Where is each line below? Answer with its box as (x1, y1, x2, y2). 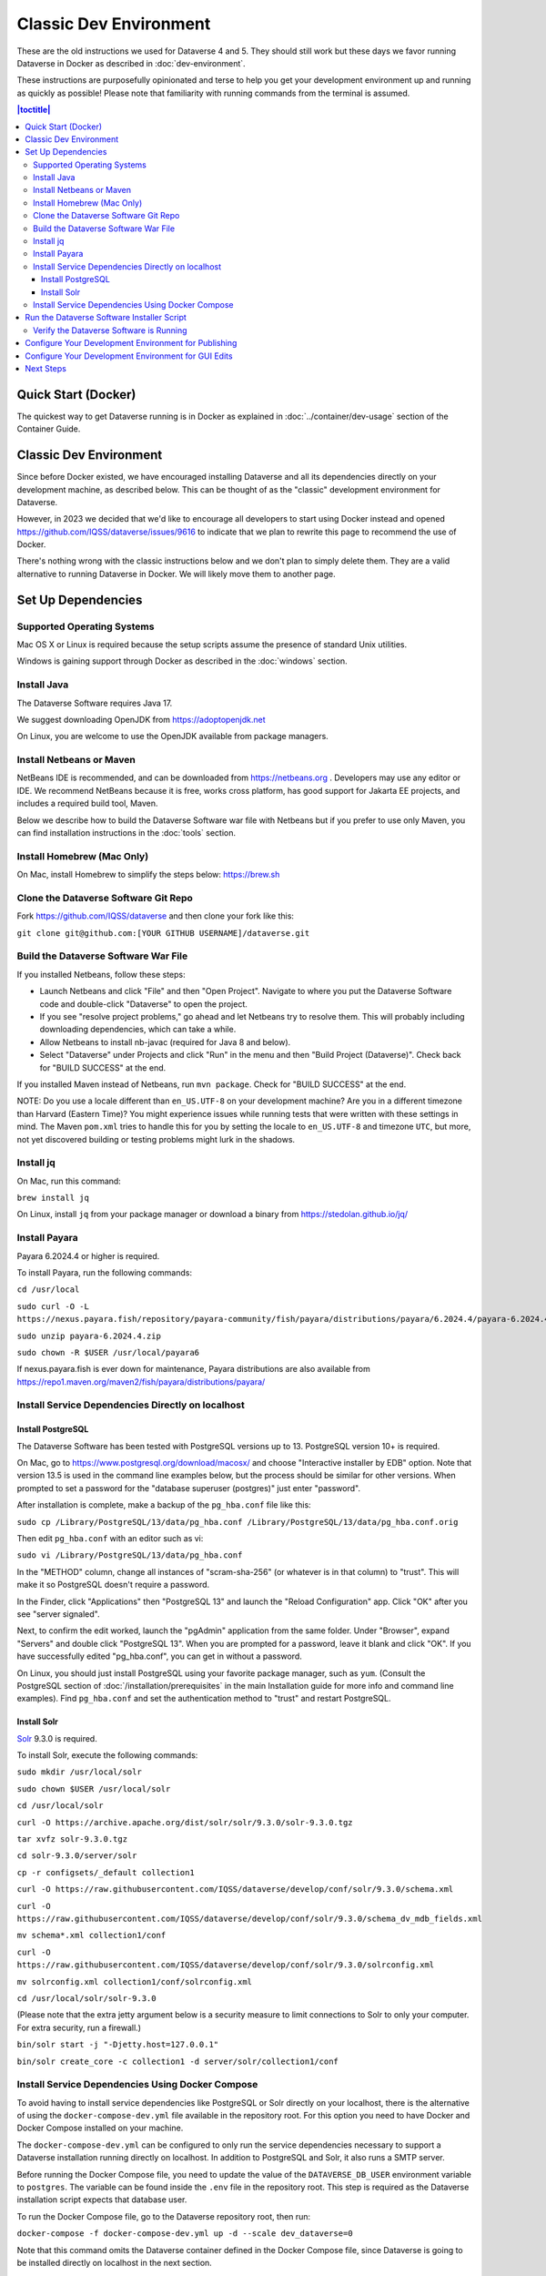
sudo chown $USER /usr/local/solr (16, 1783, 171, 1793)
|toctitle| (16, 105, 51, 116)
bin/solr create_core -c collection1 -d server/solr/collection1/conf (16, 2056, 339, 2067)
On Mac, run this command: (16, 1175, 122, 1186)
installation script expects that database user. (16, 2194, 187, 2205)
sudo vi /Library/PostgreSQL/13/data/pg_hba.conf (16, 1550, 243, 1560)
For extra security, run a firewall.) (16, 2022, 141, 2033)
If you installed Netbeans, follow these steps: (16, 969, 186, 980)
